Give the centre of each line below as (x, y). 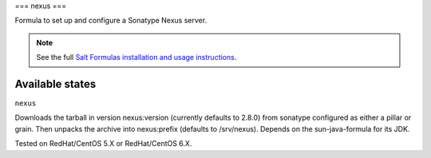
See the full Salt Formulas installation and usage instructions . (136, 57)
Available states (55, 84)
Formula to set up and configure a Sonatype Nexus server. (111, 21)
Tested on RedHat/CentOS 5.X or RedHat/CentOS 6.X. (103, 144)
